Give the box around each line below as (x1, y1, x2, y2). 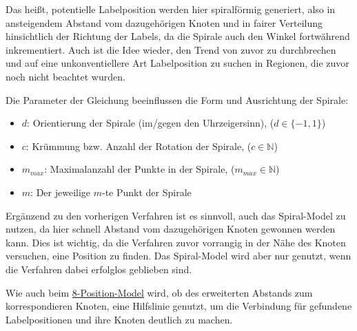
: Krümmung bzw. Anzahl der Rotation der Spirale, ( (25, 138, 252, 153)
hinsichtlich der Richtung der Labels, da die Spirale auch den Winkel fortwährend (6, 29, 350, 43)
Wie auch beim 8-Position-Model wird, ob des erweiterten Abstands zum (6, 285, 313, 299)
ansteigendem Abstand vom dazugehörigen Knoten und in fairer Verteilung (6, 15, 323, 30)
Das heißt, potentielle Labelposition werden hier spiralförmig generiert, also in (6, 2, 336, 16)
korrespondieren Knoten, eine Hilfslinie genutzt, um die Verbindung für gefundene (6, 299, 352, 313)
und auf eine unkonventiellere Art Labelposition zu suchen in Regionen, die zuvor (6, 56, 349, 70)
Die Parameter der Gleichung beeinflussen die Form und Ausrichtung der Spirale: (6, 92, 349, 107)
